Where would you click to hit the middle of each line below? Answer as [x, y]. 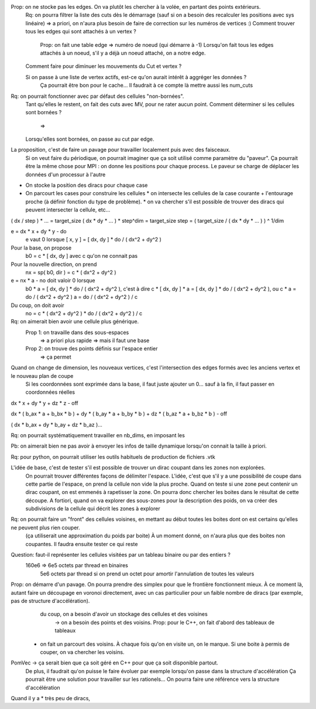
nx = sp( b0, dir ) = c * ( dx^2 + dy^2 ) [71, 272]
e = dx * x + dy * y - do [39, 231]
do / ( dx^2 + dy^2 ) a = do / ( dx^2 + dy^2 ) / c [82, 297]
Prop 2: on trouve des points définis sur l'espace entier [92, 349]
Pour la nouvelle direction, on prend [54, 264]
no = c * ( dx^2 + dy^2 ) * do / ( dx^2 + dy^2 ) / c [84, 313]
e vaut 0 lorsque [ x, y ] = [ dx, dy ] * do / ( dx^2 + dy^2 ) [94, 240]
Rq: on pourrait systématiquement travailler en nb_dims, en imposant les [98, 435]
